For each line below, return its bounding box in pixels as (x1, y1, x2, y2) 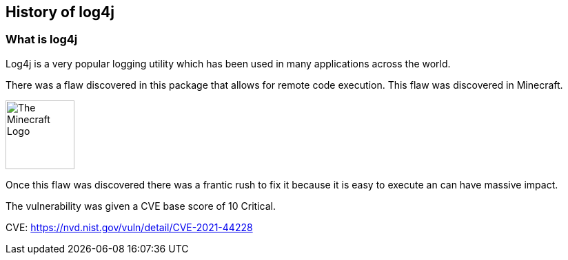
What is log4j (6, 32, 78, 47)
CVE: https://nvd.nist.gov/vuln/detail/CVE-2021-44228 (6, 221, 253, 233)
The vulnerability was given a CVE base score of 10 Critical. (6, 199, 276, 212)
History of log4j (6, 3, 114, 21)
